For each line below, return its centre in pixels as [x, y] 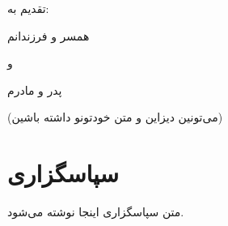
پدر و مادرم [35, 90]
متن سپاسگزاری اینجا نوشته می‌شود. [96, 212]
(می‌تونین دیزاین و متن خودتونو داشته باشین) [115, 117]
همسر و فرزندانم [49, 35]
